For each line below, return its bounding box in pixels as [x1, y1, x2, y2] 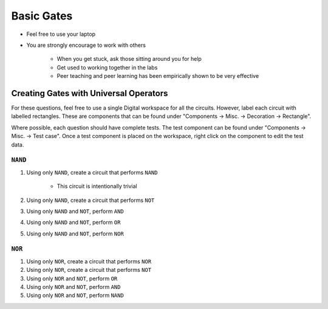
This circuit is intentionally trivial [56, 182, 137, 190]
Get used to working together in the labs [56, 64, 158, 71]
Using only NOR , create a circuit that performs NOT [26, 266, 152, 274]
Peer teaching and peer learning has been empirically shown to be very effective [56, 72, 259, 80]
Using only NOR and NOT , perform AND [26, 283, 121, 290]
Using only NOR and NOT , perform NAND [26, 292, 124, 299]
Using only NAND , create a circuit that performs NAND [26, 168, 158, 176]
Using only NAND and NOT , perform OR [26, 219, 121, 226]
